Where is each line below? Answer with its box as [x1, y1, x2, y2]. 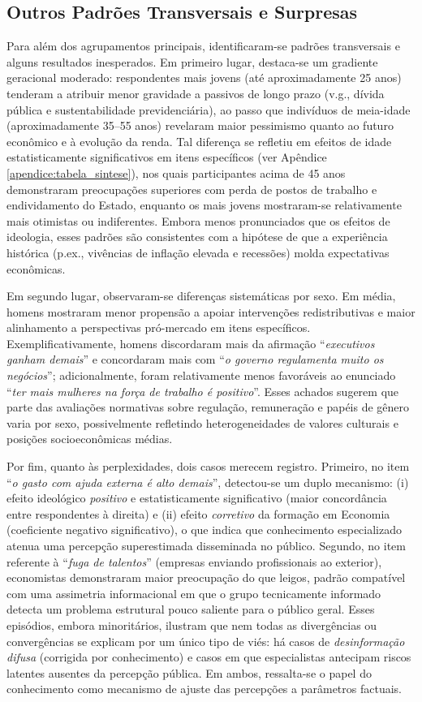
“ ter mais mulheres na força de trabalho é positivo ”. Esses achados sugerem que [6, 382, 399, 399]
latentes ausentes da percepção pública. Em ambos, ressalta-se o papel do [6, 664, 372, 681]
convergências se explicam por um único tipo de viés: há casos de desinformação [6, 632, 405, 649]
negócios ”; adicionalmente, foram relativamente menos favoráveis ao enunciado [6, 367, 396, 384]
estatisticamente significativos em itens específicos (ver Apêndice [6, 149, 327, 166]
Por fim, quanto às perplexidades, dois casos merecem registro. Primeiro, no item [6, 458, 410, 475]
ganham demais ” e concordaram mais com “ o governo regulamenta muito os [6, 351, 384, 368]
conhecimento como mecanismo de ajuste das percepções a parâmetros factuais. [6, 680, 403, 697]
